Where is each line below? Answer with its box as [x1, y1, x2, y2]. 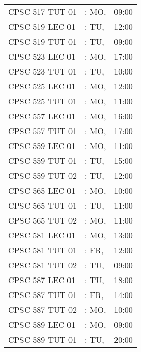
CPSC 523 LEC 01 [8, 50, 76, 62]
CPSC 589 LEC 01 [8, 319, 76, 330]
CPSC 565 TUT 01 [8, 199, 77, 211]
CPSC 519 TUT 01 [8, 35, 77, 47]
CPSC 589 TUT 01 [8, 334, 77, 345]
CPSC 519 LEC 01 [8, 21, 76, 32]
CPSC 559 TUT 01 [8, 155, 77, 166]
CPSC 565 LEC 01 [8, 184, 76, 196]
